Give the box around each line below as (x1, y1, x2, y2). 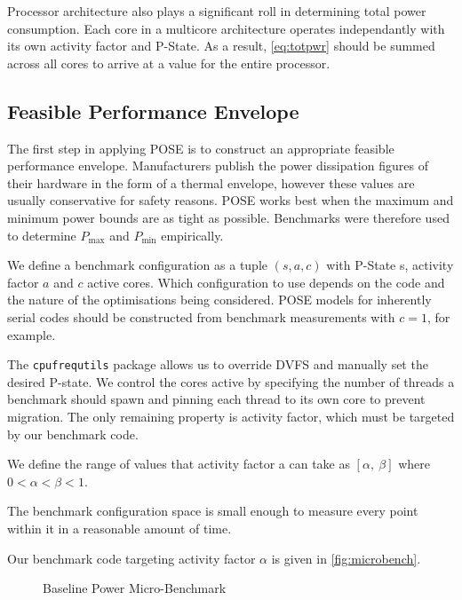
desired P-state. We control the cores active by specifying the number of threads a (7, 372, 455, 391)
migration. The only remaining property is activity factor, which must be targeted (7, 407, 455, 425)
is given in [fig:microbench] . (271, 549, 421, 567)
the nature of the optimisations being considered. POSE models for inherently (7, 290, 432, 309)
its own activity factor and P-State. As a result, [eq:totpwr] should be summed (7, 36, 435, 55)
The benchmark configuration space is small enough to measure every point (7, 501, 418, 520)
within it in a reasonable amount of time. (7, 518, 232, 537)
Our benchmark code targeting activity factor (7, 549, 256, 567)
